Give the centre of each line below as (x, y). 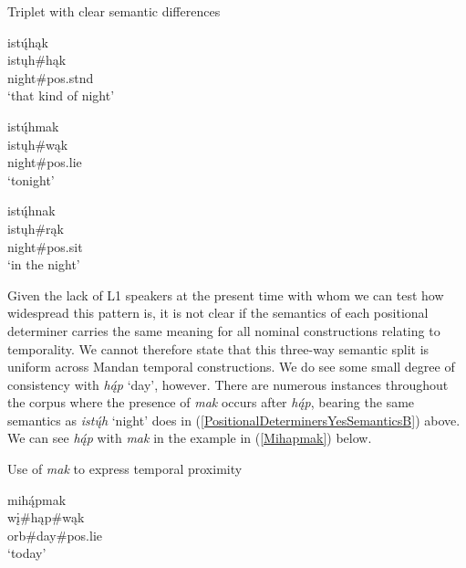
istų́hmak (33, 126)
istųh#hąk (37, 60)
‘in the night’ (44, 264)
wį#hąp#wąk (46, 517)
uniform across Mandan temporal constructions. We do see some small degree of (231, 367)
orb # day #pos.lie (55, 535)
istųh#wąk (38, 144)
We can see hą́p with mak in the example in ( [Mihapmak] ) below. (190, 438)
